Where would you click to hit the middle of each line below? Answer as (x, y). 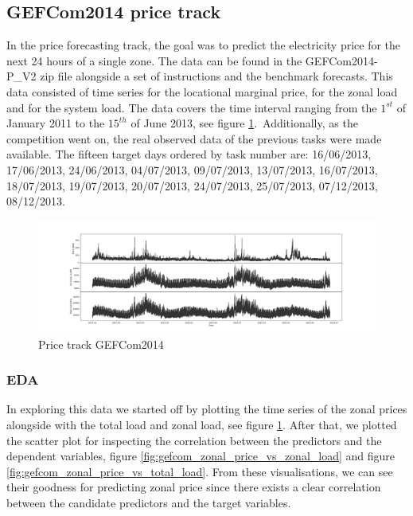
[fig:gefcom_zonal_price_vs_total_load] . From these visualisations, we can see (200, 471)
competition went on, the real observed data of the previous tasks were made (194, 138)
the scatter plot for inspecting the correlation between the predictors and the (194, 440)
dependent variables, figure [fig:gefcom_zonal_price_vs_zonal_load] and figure (201, 456)
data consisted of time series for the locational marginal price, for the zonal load (202, 91)
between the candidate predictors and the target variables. (149, 502)
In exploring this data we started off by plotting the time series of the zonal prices (207, 409)
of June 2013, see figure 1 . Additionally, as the (244, 123)
